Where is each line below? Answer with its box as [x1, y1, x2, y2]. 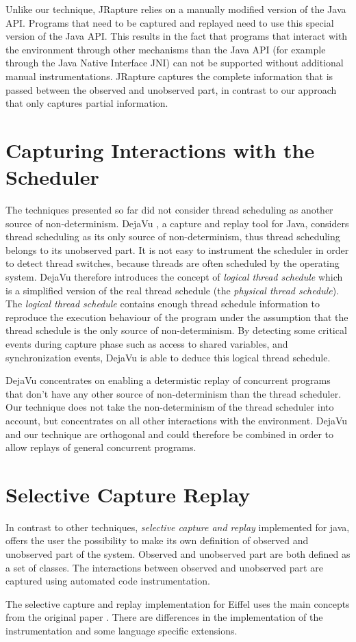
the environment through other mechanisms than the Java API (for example [5, 42, 326, 56]
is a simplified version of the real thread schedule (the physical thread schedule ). [5, 283, 340, 297]
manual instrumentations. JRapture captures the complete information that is [5, 68, 333, 83]
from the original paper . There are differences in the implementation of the [5, 610, 323, 624]
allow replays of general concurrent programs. [5, 440, 196, 454]
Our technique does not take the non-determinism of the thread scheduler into [5, 400, 334, 414]
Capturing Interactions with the [5, 136, 315, 164]
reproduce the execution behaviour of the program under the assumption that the [5, 309, 348, 324]
